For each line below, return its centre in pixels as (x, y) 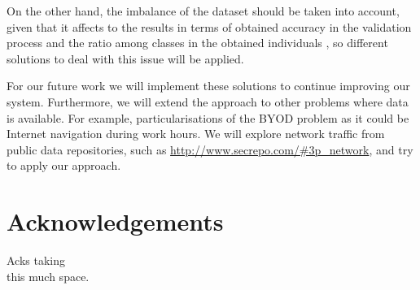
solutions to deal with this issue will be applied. (125, 58)
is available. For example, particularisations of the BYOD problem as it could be (208, 117)
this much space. (48, 276)
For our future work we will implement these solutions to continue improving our (208, 86)
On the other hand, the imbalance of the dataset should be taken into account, (203, 11)
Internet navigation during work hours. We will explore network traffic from (196, 134)
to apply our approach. (64, 165)
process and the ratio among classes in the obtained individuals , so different (197, 43)
